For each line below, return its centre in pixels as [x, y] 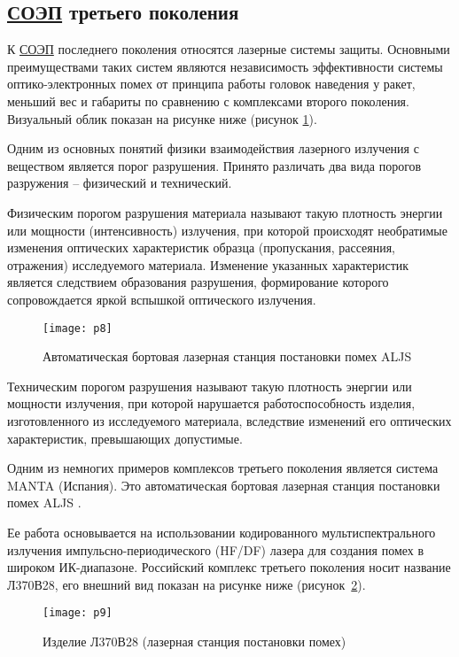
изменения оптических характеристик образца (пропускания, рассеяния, [201, 247]
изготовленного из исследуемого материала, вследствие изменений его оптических [229, 420]
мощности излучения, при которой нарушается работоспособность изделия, [211, 403]
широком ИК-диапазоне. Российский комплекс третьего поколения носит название [229, 567]
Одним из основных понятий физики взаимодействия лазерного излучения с [213, 148]
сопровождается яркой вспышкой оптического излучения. [162, 299]
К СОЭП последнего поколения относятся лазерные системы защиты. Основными [229, 49]
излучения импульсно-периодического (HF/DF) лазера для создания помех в [216, 549]
